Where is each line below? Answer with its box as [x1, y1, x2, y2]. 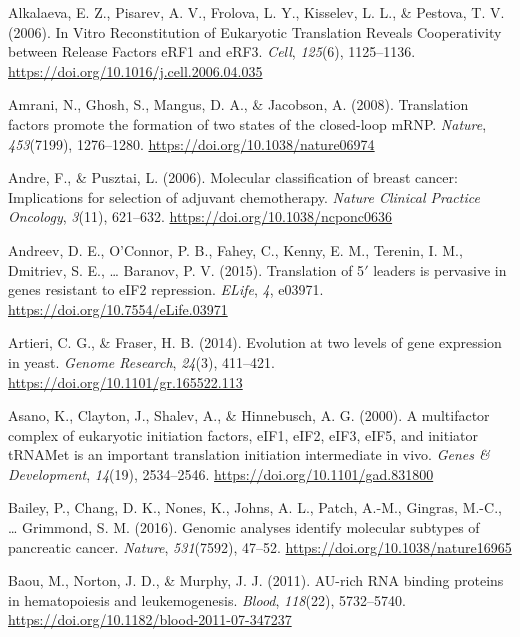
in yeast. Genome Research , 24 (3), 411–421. [8, 351, 275, 372]
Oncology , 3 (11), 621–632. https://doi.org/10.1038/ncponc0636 [8, 206, 393, 227]
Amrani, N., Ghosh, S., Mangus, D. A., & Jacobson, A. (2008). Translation [8, 94, 469, 115]
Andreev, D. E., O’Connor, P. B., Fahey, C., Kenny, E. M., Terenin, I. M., [8, 239, 463, 260]
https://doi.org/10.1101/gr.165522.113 [8, 371, 243, 392]
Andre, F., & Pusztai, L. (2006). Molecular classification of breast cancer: [8, 167, 458, 188]
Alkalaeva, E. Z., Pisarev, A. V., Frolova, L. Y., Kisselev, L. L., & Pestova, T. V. [8, 2, 505, 22]
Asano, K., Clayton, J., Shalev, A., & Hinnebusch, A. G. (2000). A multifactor [8, 405, 490, 426]
